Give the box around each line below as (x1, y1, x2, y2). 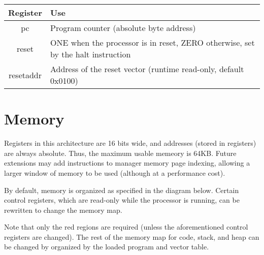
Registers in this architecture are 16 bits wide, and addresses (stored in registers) (4, 138, 256, 148)
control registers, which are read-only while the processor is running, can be (4, 195, 240, 205)
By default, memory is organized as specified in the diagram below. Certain (4, 184, 239, 195)
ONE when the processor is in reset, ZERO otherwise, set (50, 37, 255, 48)
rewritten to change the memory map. (4, 204, 122, 215)
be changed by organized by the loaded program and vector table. (4, 241, 209, 252)
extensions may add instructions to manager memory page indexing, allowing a (4, 157, 250, 168)
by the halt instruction (50, 48, 131, 60)
